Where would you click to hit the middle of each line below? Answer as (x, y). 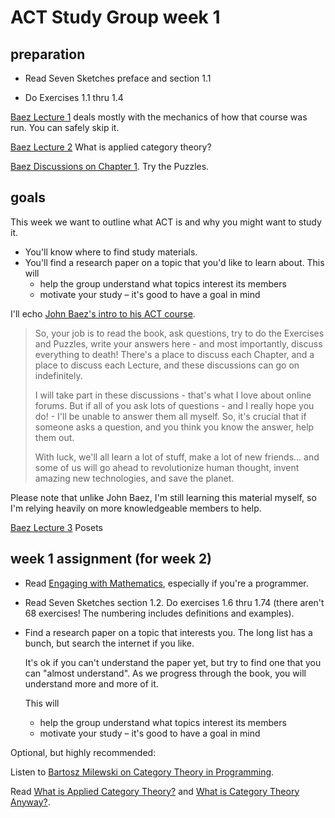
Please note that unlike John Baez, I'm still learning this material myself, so (163, 497)
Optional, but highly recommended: (83, 752)
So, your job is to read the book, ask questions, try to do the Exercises (179, 333)
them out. (54, 437)
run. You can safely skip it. (65, 127)
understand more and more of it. (91, 683)
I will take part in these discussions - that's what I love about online (173, 395)
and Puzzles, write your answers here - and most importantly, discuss (178, 343)
